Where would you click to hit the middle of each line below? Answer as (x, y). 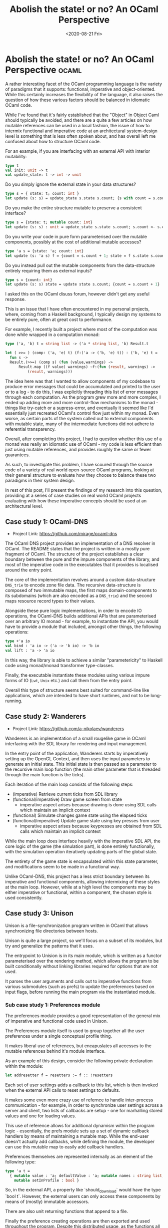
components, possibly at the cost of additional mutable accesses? (73, 242)
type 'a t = (17, 1171)
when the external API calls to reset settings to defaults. (63, 1090)
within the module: (24, 1066)
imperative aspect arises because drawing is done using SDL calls (88, 804)
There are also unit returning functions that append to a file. (67, 1211)
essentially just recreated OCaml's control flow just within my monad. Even (82, 413)
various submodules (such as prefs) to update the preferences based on (80, 986)
